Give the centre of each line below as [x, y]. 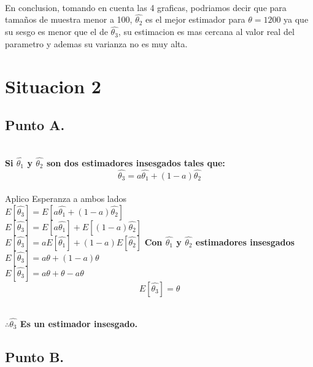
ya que [296, 19]
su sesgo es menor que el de [56, 32]
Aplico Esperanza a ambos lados [66, 199]
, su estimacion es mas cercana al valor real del [206, 32]
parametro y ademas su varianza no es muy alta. [96, 43]
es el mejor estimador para [195, 19]
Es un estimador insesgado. [79, 323]
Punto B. [35, 356]
